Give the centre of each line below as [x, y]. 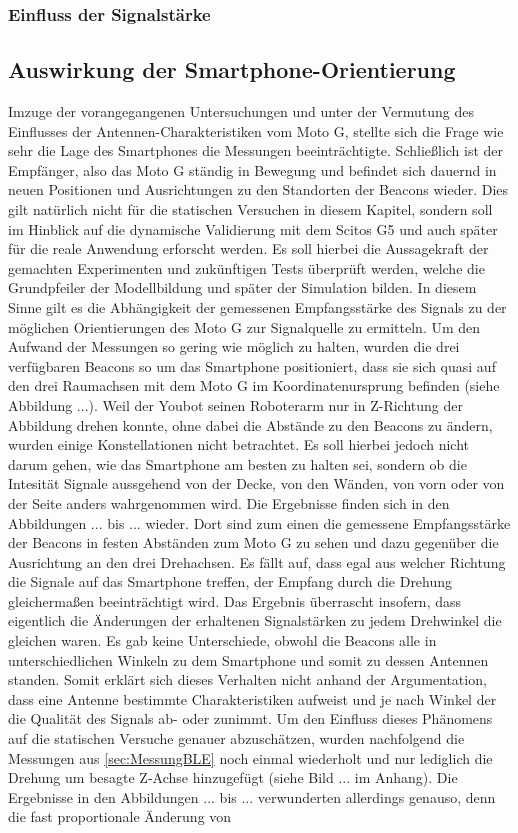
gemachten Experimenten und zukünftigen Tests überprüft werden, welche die [246, 267]
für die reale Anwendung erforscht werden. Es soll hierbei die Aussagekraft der [248, 248]
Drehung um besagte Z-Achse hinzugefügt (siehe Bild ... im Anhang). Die [233, 777]
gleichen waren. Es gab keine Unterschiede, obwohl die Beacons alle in [222, 640]
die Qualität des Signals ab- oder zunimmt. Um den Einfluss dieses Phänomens [250, 718]
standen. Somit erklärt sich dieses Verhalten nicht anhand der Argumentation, [247, 679]
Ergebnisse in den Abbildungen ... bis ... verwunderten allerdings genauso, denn [252, 796]
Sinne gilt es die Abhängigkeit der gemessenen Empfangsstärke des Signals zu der [257, 306]
